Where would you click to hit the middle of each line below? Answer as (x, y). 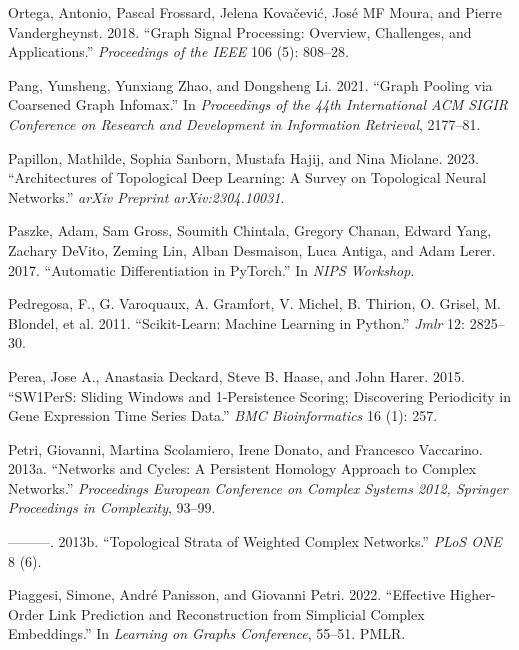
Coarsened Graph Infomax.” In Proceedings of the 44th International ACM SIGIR (258, 104)
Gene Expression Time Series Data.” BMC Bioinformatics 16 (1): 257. (223, 415)
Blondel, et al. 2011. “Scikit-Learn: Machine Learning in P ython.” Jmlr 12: (237, 322)
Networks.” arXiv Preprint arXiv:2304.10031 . (146, 196)
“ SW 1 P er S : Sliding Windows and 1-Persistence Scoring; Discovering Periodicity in (260, 395)
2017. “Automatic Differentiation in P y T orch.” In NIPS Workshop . (211, 269)
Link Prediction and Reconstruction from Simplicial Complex (236, 613)
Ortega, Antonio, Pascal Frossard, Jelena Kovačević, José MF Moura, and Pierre (255, 12)
